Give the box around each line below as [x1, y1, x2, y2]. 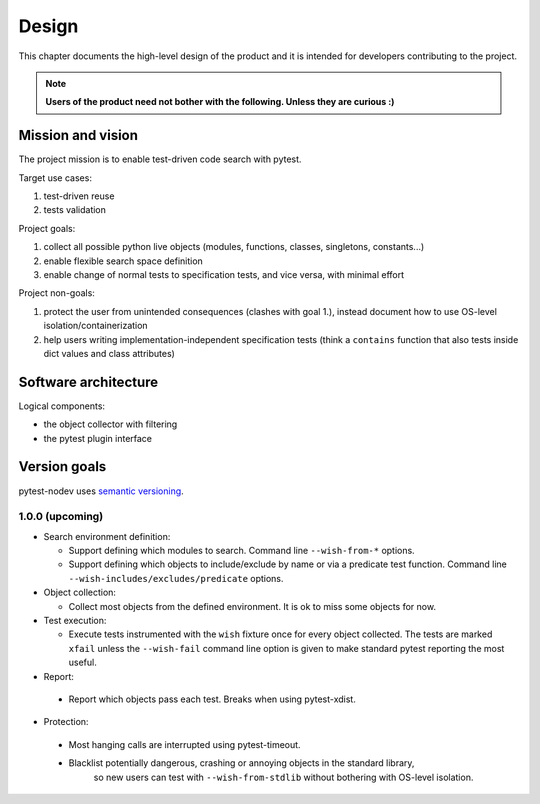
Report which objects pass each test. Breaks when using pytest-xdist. [68, 693, 357, 705]
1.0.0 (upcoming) [18, 510, 104, 524]
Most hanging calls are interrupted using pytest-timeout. [68, 738, 301, 750]
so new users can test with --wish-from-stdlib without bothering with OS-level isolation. [93, 771, 474, 783]
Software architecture [18, 373, 159, 390]
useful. [68, 656, 97, 669]
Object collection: [43, 586, 117, 599]
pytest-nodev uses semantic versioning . [18, 485, 184, 497]
